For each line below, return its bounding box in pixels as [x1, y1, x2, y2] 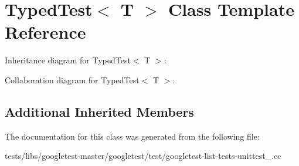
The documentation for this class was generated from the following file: [5, 130, 260, 142]
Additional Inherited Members [5, 102, 194, 120]
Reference [5, 20, 86, 44]
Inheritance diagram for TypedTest [5, 54, 131, 66]
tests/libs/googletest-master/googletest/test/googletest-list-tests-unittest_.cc [5, 150, 281, 162]
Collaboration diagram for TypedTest [5, 73, 140, 86]
